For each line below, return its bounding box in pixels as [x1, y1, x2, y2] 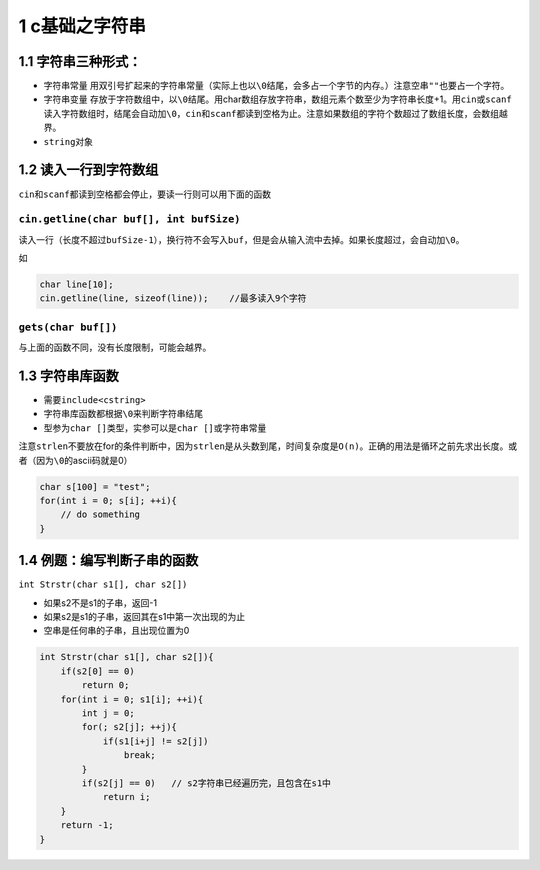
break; [123, 750, 157, 761]
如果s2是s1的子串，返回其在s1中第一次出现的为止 [43, 611, 246, 623]
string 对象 [43, 135, 94, 147]
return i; [102, 791, 151, 803]
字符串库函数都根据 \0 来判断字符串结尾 [43, 408, 204, 420]
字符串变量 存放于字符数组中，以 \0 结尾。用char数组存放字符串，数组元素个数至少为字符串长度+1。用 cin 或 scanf [43, 93, 512, 105]
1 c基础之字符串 [18, 15, 147, 37]
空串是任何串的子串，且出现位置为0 [43, 625, 190, 637]
